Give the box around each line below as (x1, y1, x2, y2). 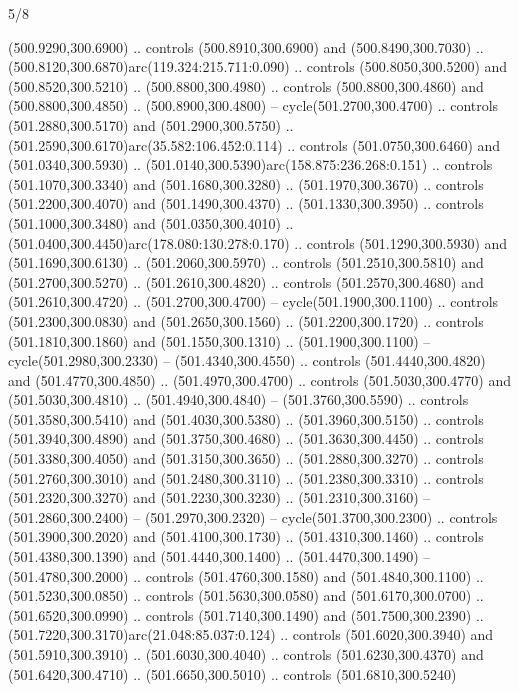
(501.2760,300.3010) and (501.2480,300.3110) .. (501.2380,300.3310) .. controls (8, 467, 484, 488)
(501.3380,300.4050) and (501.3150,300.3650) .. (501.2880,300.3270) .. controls (8, 448, 484, 469)
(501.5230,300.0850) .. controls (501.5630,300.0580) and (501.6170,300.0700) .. (8, 585, 484, 606)
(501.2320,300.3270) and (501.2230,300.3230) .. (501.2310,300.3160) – (8, 487, 431, 508)
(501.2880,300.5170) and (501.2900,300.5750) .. (8, 114, 294, 135)
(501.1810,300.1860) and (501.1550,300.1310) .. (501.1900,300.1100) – (8, 330, 431, 351)
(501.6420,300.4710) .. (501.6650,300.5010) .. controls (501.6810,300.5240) (8, 663, 457, 684)
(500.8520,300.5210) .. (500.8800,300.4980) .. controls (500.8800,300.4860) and (8, 75, 484, 96)
